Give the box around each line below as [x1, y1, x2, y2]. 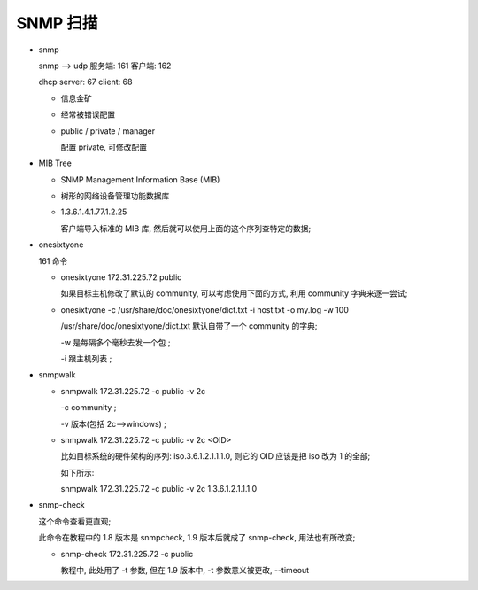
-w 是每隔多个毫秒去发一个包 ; [60, 337, 171, 347]
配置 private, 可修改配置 [60, 142, 148, 152]
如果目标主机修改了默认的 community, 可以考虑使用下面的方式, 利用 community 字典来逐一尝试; [60, 288, 408, 299]
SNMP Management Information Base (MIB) [60, 174, 220, 185]
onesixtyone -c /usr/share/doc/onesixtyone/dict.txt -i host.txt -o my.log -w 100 [60, 304, 349, 314]
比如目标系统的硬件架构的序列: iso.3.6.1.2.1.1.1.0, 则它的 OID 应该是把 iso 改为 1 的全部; [60, 451, 371, 462]
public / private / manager [60, 125, 155, 136]
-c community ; [60, 402, 117, 413]
